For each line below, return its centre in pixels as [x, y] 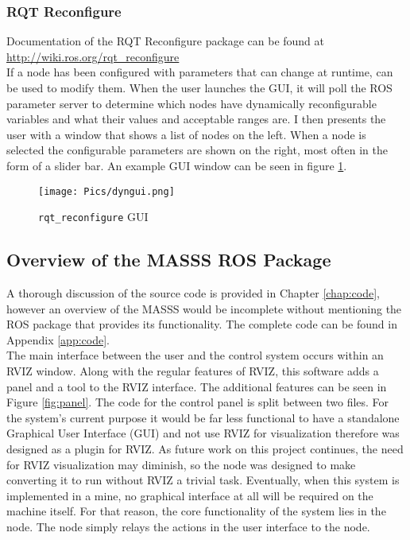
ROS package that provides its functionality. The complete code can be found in [202, 324]
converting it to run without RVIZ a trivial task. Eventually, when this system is [203, 480]
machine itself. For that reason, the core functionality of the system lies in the [196, 511]
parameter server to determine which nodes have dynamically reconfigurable [191, 103]
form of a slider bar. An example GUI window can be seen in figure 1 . [177, 165]
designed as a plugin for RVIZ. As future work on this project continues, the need [205, 449]
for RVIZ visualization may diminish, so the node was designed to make [181, 464]
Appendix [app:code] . [58, 339]
